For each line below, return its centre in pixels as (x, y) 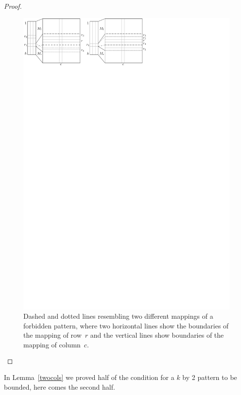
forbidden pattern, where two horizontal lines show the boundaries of (126, 325)
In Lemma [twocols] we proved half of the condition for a (89, 377)
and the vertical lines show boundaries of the (157, 335)
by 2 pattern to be (210, 377)
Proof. (13, 6)
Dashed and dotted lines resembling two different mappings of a (118, 316)
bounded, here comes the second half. (60, 386)
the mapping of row (52, 335)
